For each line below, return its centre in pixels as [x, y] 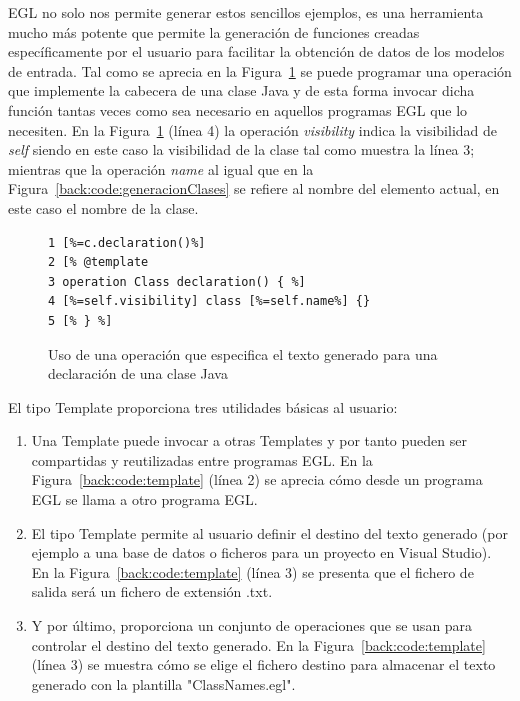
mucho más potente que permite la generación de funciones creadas [214, 31]
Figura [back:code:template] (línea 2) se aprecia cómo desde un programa [257, 479]
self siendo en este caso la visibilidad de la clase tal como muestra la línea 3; [241, 149]
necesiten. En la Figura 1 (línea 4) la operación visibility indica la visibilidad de [253, 129]
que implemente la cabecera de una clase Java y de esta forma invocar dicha [241, 90]
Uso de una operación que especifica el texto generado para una [243, 353]
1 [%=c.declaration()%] [127, 242]
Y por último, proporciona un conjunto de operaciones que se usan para [252, 625]
